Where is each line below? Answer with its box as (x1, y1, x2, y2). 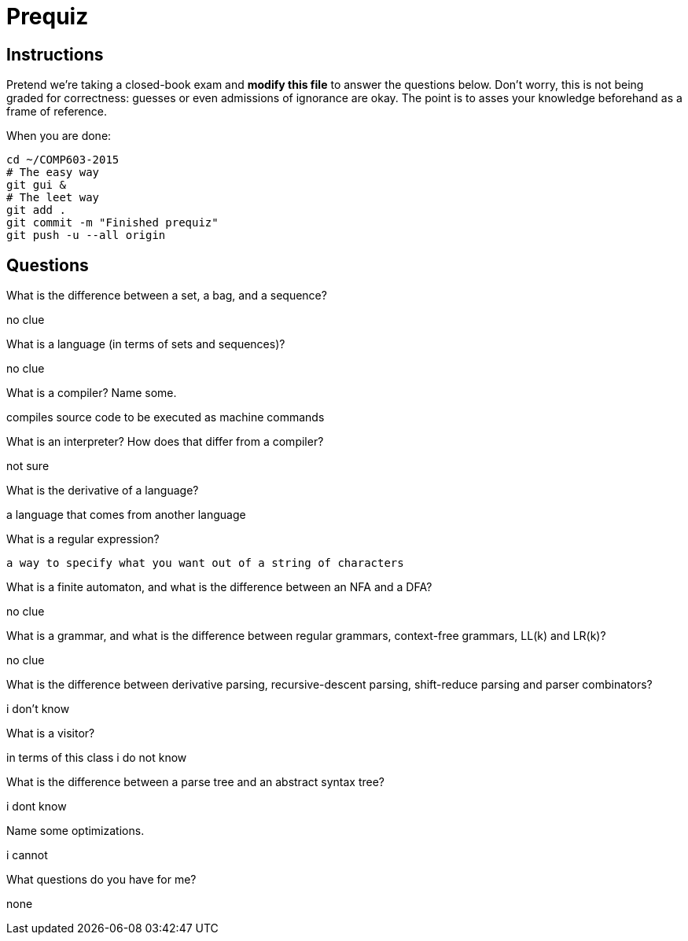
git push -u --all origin (6, 229, 166, 242)
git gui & (6, 178, 66, 192)
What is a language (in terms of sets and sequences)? (6, 337, 285, 351)
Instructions (6, 44, 104, 64)
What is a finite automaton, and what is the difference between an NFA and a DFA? (6, 580, 432, 594)
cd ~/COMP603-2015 (6, 153, 120, 167)
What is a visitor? (6, 726, 95, 741)
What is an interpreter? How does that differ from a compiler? (6, 435, 324, 449)
